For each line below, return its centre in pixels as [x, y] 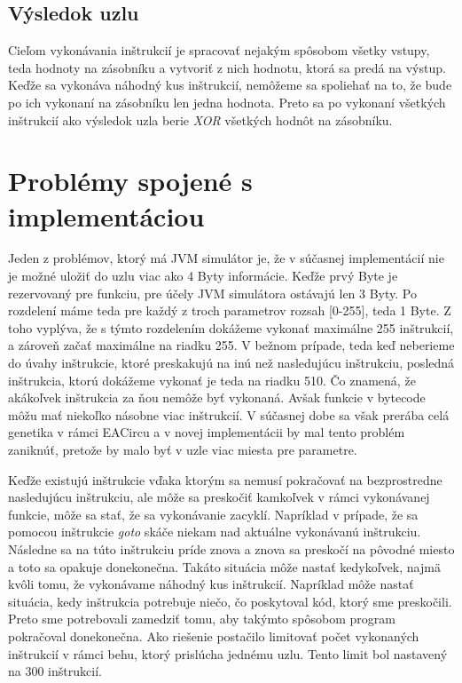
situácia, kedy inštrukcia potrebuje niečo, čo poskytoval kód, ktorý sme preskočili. [230, 601]
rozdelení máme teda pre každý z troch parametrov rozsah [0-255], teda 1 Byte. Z [230, 310]
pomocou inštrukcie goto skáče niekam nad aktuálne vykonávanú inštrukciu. [215, 532]
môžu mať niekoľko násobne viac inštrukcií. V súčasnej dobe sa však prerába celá [229, 414]
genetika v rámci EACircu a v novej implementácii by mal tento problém [207, 432]
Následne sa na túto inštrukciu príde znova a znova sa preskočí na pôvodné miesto [231, 548]
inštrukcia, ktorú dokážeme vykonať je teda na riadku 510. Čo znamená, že [212, 380]
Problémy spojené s [130, 181]
